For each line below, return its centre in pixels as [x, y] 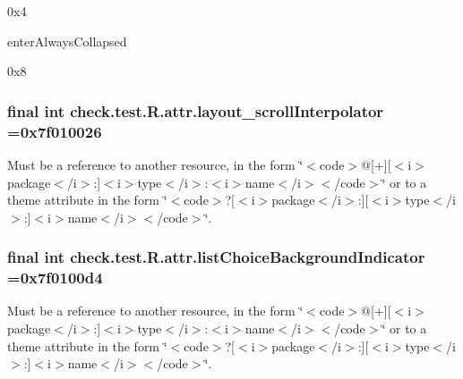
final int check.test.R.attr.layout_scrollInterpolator [196, 110]
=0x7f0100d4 [55, 278]
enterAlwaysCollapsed [67, 41]
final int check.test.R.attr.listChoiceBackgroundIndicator [216, 257]
